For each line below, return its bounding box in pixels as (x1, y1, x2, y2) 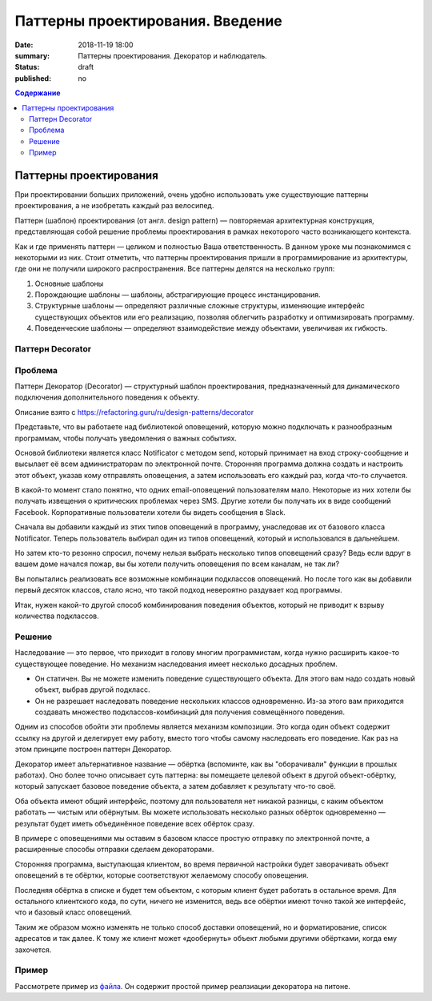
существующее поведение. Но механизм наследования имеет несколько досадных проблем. (14, 659, 338, 669)
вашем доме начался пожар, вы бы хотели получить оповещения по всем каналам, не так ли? (14, 559, 340, 569)
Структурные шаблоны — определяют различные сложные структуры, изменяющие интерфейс (34, 301, 366, 311)
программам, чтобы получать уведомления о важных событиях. (14, 433, 238, 443)
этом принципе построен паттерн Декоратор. (14, 745, 172, 754)
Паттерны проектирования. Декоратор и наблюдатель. (78, 50, 267, 60)
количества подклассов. (14, 611, 99, 621)
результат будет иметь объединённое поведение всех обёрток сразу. (14, 818, 255, 828)
